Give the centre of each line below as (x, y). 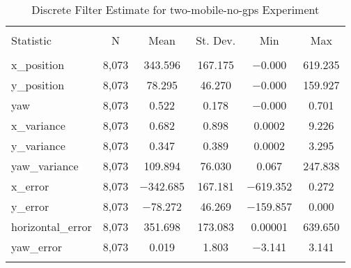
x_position (38, 65)
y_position (38, 85)
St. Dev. (216, 40)
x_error (30, 186)
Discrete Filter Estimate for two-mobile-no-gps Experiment (175, 9)
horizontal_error (52, 226)
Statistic (31, 40)
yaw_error (37, 247)
